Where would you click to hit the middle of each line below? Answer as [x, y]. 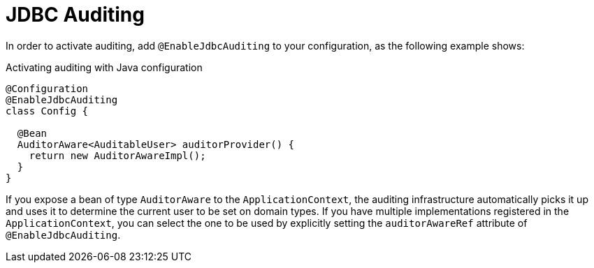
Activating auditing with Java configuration [104, 67]
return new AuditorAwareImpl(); [117, 155]
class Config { [47, 111]
